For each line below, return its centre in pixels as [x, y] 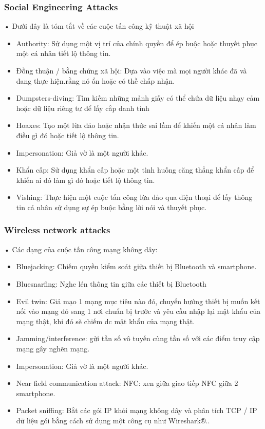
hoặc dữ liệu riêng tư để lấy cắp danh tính [83, 108]
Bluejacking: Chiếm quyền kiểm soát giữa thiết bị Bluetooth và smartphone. [136, 266]
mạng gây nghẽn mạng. [53, 348]
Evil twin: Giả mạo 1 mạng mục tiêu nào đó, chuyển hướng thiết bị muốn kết [138, 301]
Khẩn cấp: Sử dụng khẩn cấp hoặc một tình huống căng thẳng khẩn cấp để [135, 170]
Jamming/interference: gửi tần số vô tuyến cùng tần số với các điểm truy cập [138, 338]
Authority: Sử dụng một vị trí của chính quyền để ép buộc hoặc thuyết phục [137, 43]
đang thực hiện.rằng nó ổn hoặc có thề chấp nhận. [96, 80]
